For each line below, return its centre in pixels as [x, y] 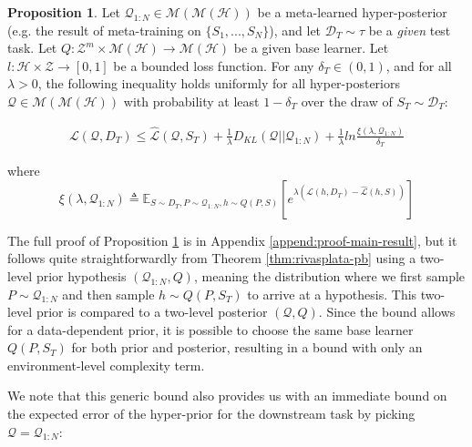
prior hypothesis [81, 275]
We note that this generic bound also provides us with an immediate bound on [227, 396]
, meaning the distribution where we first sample [329, 275]
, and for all [419, 65]
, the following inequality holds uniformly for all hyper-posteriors [219, 83]
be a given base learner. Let [311, 48]
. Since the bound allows [387, 312]
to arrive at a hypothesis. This [332, 294]
